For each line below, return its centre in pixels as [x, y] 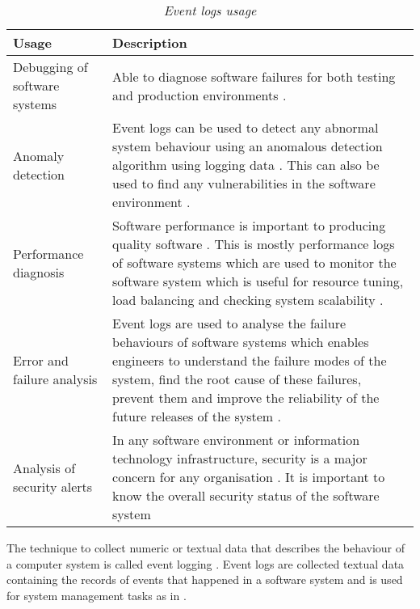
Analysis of [44, 467]
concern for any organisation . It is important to [249, 477]
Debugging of [50, 67]
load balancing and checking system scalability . [248, 300]
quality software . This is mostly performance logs [254, 244]
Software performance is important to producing [249, 225]
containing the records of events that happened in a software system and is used [205, 579]
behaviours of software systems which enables [241, 342]
